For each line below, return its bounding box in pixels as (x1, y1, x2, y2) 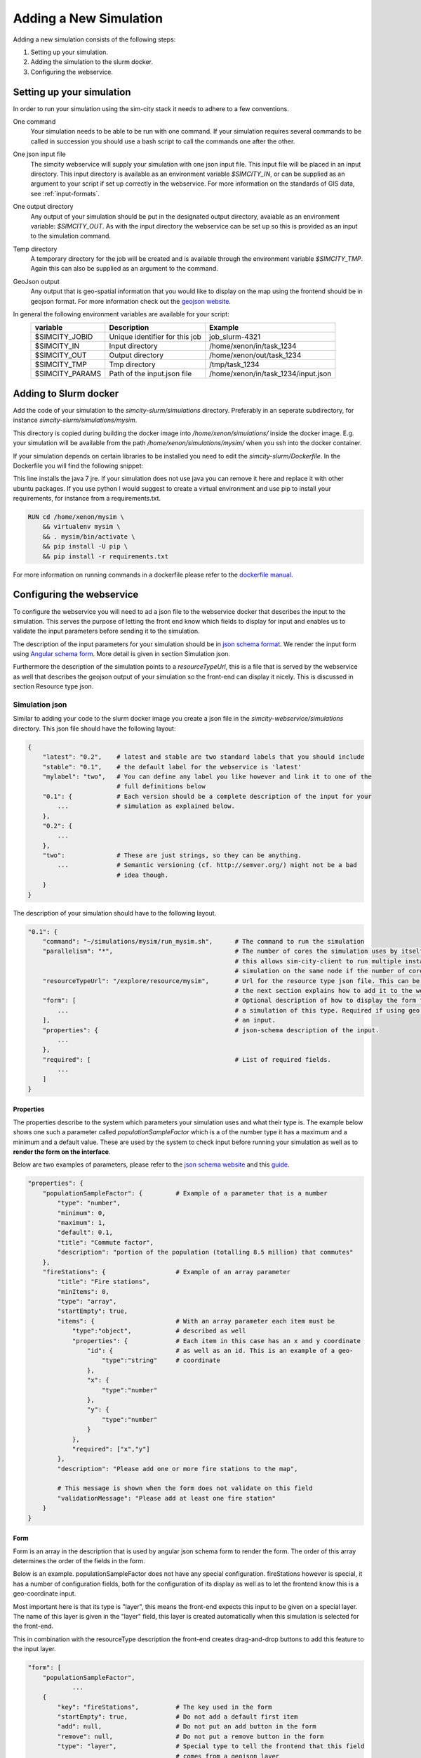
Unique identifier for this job (109, 332, 201, 342)
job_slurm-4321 (209, 332, 261, 342)
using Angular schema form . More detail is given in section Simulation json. (13, 650, 231, 658)
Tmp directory (109, 359, 156, 369)
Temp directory (13, 245, 58, 253)
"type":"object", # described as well (72, 1327, 246, 1335)
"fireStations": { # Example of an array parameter (42, 1268, 291, 1276)
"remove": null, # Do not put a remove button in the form (57, 1732, 324, 1740)
